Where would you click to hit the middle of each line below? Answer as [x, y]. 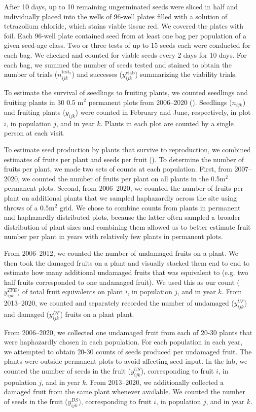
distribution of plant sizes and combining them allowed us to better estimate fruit [128, 226]
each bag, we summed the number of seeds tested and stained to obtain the [118, 64]
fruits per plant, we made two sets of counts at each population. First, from [118, 169]
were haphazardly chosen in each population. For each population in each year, [123, 342]
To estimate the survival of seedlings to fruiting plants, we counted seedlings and [126, 92]
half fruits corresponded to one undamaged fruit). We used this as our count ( [122, 282]
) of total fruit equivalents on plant [70, 292]
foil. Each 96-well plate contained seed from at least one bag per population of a [125, 35]
